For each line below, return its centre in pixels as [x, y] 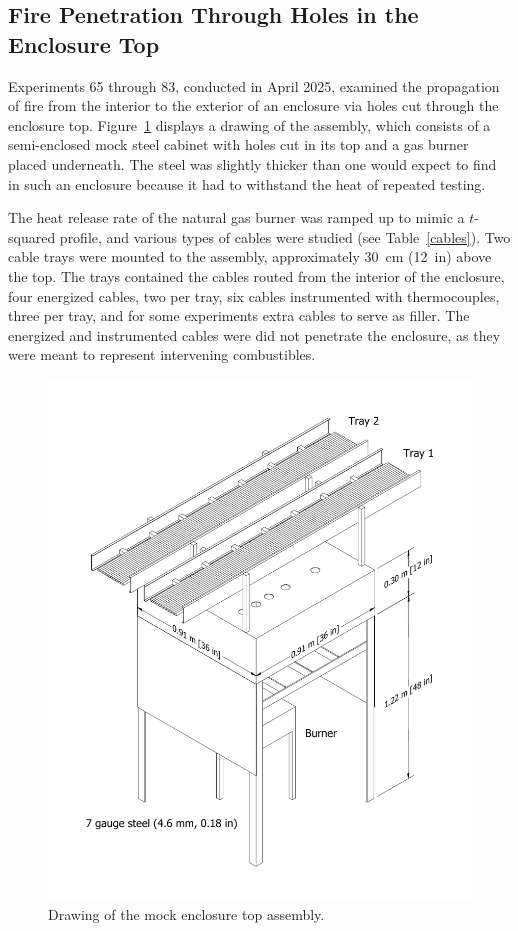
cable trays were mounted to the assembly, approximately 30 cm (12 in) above [250, 256]
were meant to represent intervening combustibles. [162, 354]
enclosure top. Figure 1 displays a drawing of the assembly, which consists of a [249, 124]
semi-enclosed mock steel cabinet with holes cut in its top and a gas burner [238, 144]
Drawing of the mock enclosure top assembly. [186, 914]
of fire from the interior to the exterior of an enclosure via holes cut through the [253, 105]
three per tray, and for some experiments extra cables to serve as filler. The [239, 315]
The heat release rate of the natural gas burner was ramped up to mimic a [236, 217]
